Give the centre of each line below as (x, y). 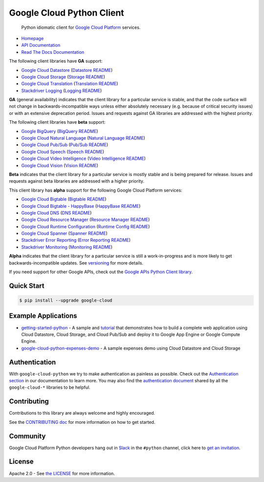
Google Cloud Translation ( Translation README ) (70, 84)
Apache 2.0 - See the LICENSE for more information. (62, 473)
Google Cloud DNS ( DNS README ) (56, 213)
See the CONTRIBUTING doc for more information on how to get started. (82, 422)
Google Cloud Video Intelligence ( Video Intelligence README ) (84, 158)
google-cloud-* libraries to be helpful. (50, 387)
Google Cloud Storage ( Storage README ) (63, 77)
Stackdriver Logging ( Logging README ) (62, 90)
